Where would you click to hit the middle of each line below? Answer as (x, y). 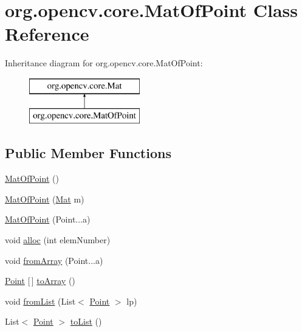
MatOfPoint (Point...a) (48, 219)
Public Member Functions (88, 153)
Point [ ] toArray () (40, 281)
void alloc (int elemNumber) (58, 240)
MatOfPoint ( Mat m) (45, 199)
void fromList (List (40, 301)
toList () (86, 321)
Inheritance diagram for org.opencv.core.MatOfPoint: (104, 63)
